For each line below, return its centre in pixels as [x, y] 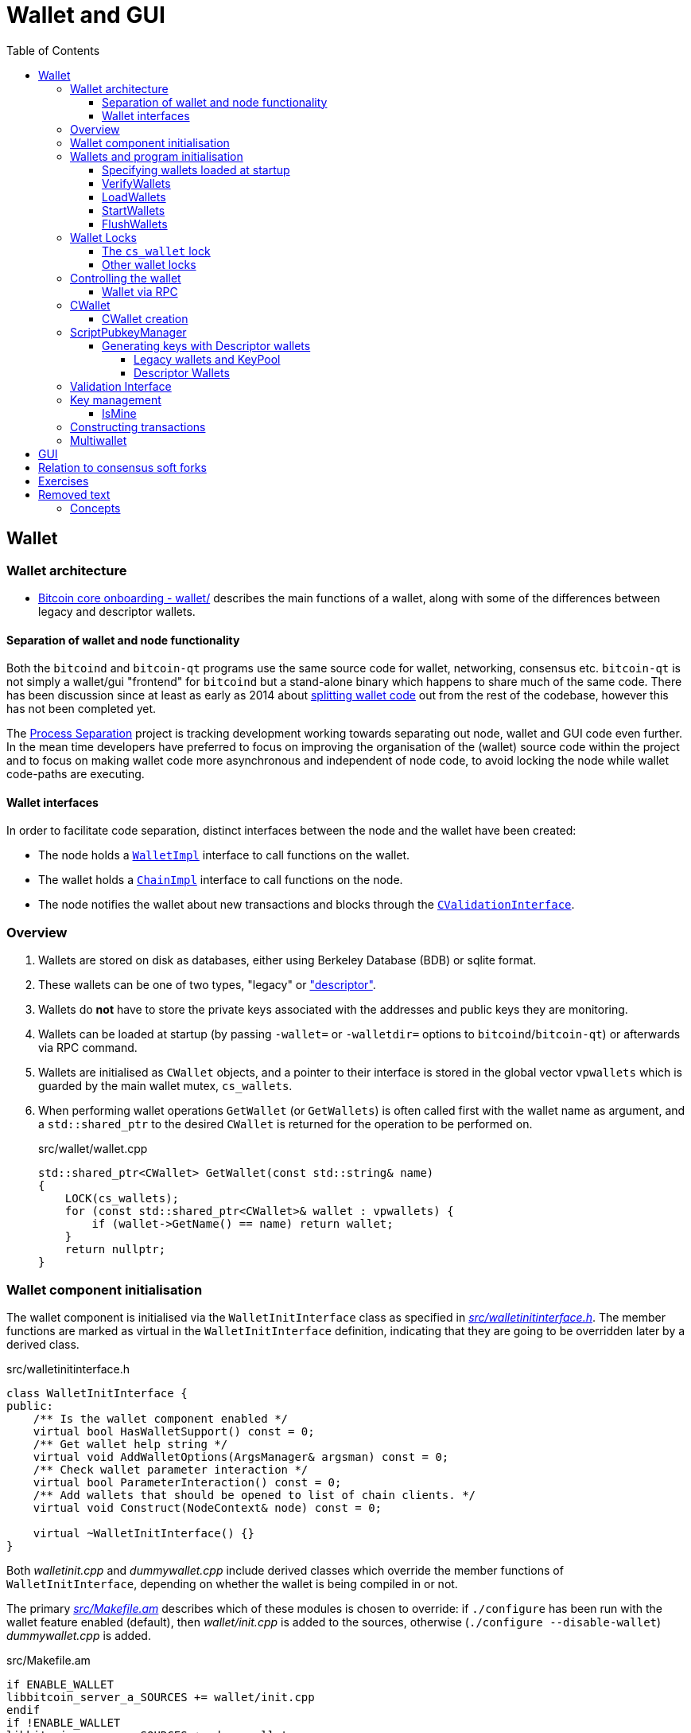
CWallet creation [145, 318]
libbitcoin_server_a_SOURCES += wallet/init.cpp [161, 1697]
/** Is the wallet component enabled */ [161, 1418]
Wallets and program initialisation [157, 156]
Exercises [64, 481]
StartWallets [134, 210]
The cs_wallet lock [156, 251]
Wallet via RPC [140, 291]
